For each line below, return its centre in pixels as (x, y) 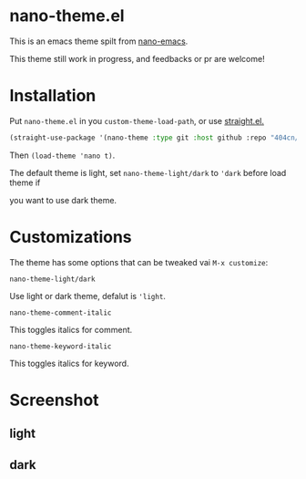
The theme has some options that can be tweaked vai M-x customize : (139, 262)
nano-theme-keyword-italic (61, 346)
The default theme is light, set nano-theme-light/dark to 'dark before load (148, 172)
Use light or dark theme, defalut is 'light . (88, 296)
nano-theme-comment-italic (61, 312)
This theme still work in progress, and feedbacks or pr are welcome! (138, 58)
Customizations (71, 237)
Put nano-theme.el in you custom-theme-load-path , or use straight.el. (137, 120)
